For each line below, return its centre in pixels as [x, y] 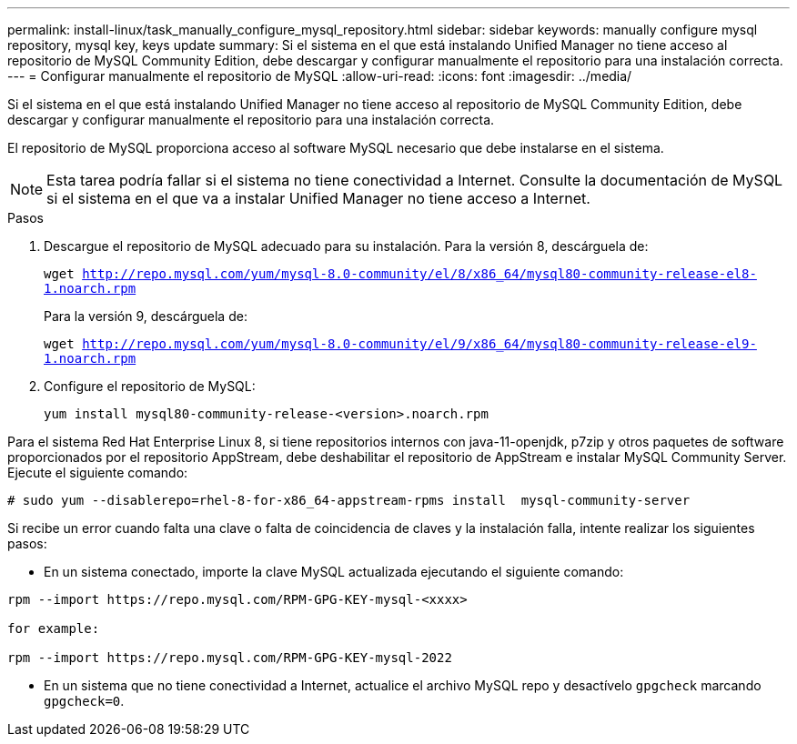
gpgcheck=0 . [84, 701]
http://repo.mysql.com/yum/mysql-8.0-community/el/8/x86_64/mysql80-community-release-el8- [419, 274]
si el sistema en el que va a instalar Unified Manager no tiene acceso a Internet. [318, 198]
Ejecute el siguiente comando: [98, 473]
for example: [54, 628]
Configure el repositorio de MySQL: [150, 386]
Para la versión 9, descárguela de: [146, 316]
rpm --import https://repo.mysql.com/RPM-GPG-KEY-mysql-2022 [230, 658]
